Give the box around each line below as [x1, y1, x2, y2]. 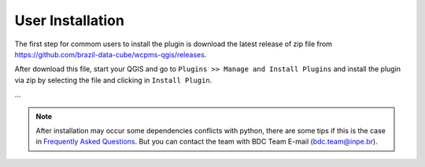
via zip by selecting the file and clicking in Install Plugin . [14, 75, 213, 85]
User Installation [14, 12, 125, 29]
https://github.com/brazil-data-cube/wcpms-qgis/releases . [14, 49, 207, 59]
